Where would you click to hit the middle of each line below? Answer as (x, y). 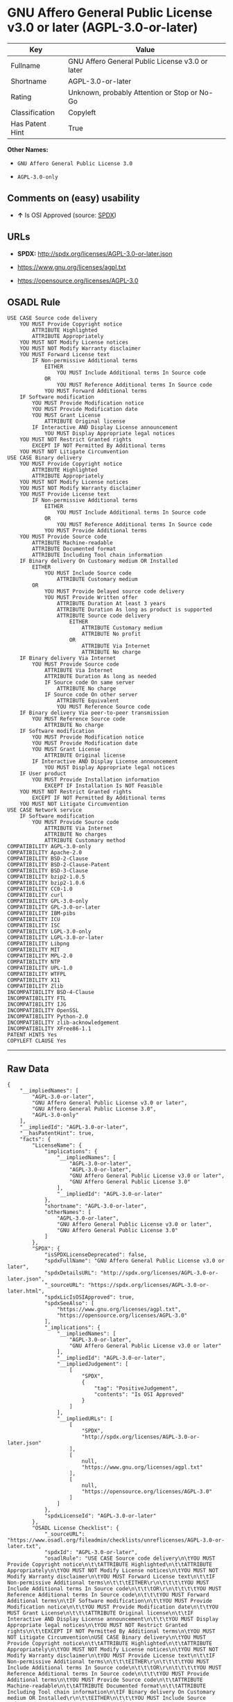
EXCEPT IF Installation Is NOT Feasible (103, 786)
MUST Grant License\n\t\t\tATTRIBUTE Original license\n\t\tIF (101, 1613)
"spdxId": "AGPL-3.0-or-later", (91, 1553)
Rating (21, 96)
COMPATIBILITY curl (35, 895)
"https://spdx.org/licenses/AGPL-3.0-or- (148, 1286)
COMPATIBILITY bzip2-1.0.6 (46, 883)
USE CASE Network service (44, 810)
